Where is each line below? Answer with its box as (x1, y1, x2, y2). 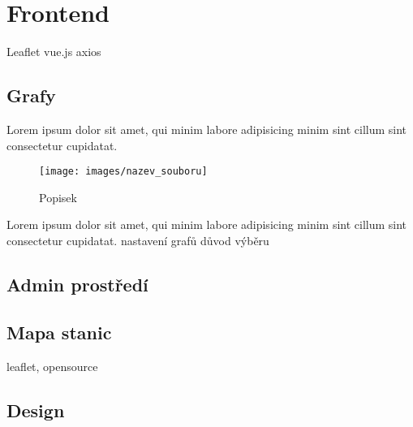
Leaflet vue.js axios (6, 43, 101, 60)
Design (6, 397, 65, 422)
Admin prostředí (6, 271, 148, 296)
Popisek (39, 188, 77, 205)
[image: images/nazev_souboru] (39, 166, 208, 178)
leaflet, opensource (6, 357, 98, 374)
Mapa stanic (6, 319, 112, 344)
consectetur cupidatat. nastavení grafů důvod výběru (6, 231, 269, 248)
